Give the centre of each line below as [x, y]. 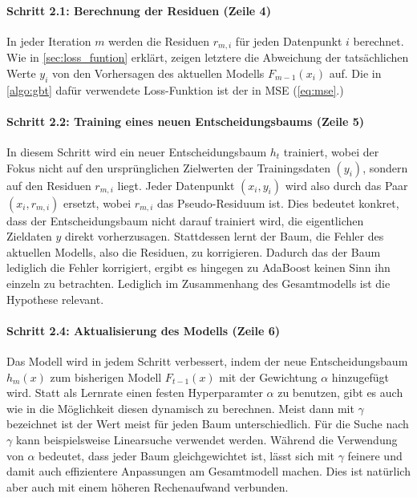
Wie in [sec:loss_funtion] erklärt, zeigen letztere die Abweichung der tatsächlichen [208, 57]
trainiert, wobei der [331, 152]
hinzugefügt [360, 377]
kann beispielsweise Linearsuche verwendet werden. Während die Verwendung [206, 439]
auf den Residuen [49, 185]
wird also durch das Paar [346, 185]
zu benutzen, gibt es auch [340, 393]
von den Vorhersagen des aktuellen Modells [158, 73]
